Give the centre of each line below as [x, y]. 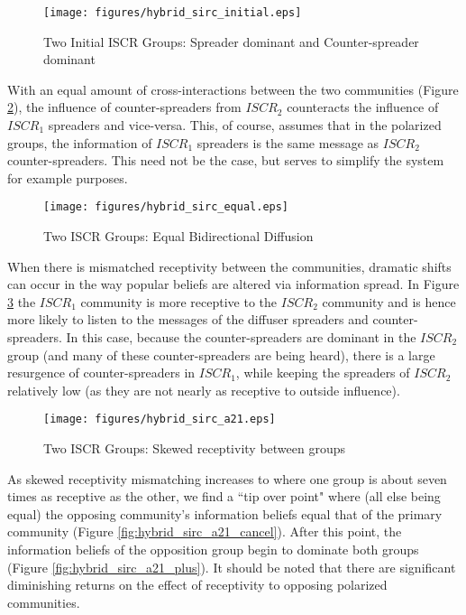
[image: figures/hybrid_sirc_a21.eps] [160, 419]
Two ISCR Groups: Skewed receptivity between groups [194, 448]
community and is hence [389, 301]
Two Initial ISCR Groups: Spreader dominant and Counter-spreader [231, 41]
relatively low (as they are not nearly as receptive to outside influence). [204, 390]
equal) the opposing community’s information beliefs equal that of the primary [225, 513]
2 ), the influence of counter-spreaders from [124, 107]
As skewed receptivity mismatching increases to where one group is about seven [227, 478]
